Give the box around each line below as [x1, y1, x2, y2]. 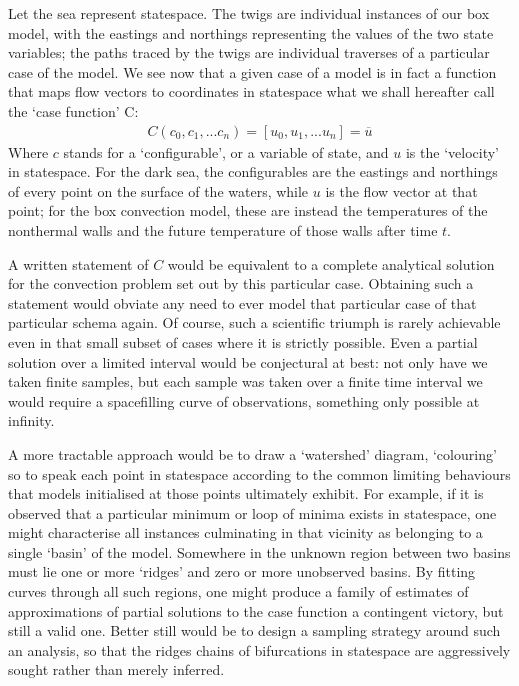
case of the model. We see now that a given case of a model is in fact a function [8, 61, 497, 82]
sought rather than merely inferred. [8, 659, 225, 680]
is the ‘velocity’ [405, 141, 499, 162]
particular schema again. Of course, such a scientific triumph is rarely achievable [8, 312, 501, 333]
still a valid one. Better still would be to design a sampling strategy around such [8, 620, 501, 641]
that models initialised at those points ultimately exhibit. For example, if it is [8, 483, 484, 504]
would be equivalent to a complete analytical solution [167, 253, 495, 274]
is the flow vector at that [325, 180, 478, 201]
